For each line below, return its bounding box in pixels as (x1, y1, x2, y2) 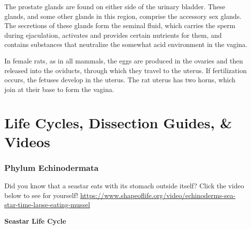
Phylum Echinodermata (4, 161, 99, 173)
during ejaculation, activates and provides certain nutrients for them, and (4, 30, 222, 40)
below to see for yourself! (4, 190, 78, 200)
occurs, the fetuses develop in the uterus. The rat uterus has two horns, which (4, 75, 236, 85)
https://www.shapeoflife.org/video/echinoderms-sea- (80, 190, 236, 200)
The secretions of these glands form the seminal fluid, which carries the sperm (4, 20, 236, 31)
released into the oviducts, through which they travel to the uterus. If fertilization (4, 65, 247, 75)
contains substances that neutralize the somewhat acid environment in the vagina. (4, 39, 248, 49)
